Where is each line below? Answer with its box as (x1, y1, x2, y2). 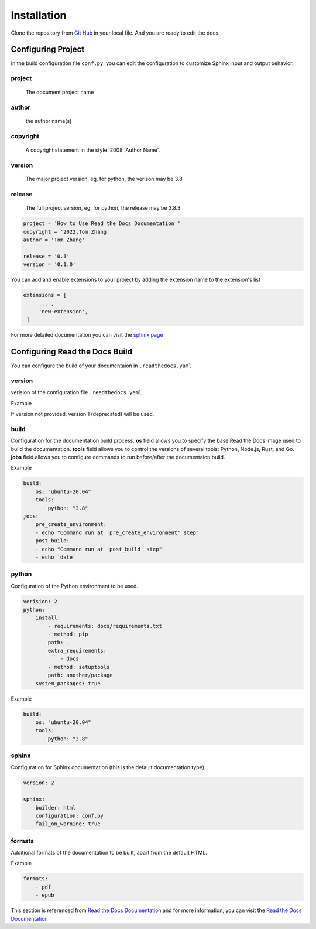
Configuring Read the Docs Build (11, 347, 133, 357)
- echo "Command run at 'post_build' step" (35, 545, 162, 552)
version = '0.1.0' (23, 261, 76, 268)
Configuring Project (11, 45, 85, 54)
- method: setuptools (47, 664, 110, 670)
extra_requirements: (47, 647, 107, 654)
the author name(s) (25, 118, 72, 125)
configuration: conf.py (35, 812, 104, 819)
